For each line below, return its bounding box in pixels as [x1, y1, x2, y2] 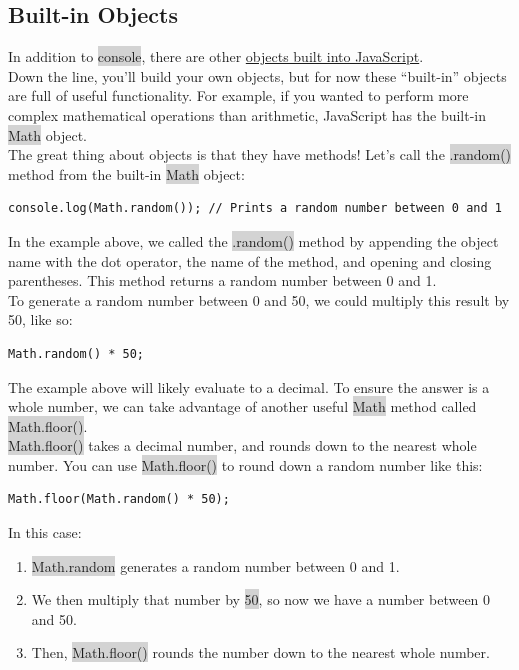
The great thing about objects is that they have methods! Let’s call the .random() [8, 144, 512, 165]
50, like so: [8, 309, 73, 330]
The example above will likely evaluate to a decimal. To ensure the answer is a [8, 376, 490, 397]
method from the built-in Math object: [8, 163, 245, 184]
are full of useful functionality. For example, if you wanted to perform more [8, 85, 469, 106]
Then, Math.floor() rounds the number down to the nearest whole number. [31, 642, 490, 663]
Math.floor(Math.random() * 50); [8, 492, 230, 507]
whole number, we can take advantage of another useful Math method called [8, 396, 477, 417]
